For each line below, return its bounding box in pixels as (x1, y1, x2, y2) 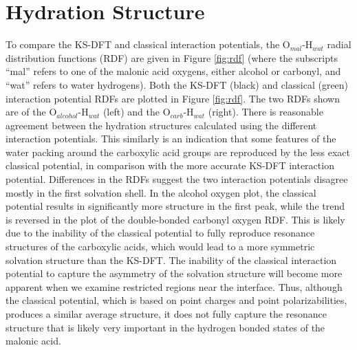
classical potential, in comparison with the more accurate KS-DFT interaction (6, 158, 334, 173)
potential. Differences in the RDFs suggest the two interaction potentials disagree (6, 172, 348, 186)
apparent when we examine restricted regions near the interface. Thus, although (6, 279, 343, 294)
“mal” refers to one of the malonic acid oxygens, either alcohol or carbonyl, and (6, 64, 341, 78)
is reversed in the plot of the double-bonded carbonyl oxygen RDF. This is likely (6, 212, 345, 226)
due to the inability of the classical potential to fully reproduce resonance (6, 226, 315, 240)
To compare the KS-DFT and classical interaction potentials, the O (6, 37, 290, 52)
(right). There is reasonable (208, 105, 323, 119)
